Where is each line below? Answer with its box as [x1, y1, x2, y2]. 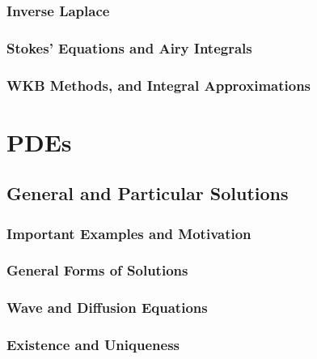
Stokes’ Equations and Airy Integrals [6, 37, 252, 58]
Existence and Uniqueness [6, 335, 180, 355]
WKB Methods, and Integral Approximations [6, 75, 311, 95]
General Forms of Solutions [6, 260, 188, 280]
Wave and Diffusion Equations [6, 297, 208, 318]
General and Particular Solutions [6, 181, 289, 206]
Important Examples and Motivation [6, 223, 251, 243]
